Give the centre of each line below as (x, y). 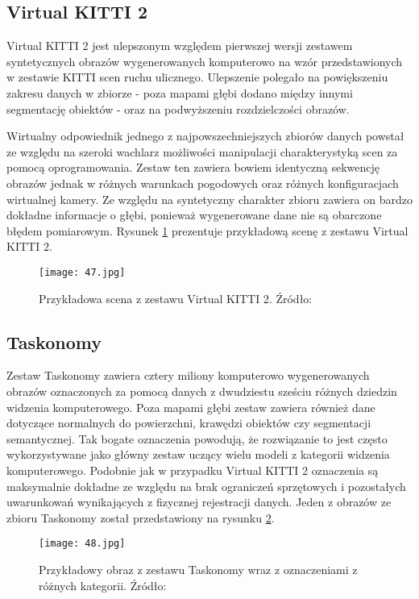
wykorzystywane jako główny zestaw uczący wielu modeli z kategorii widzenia (198, 454)
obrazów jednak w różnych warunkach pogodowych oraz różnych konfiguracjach (203, 183)
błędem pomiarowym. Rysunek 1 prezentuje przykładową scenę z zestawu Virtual (207, 230)
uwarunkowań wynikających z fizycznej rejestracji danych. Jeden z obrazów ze (199, 502)
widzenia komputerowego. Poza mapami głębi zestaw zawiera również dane (191, 407)
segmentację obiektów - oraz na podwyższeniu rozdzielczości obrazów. (178, 108)
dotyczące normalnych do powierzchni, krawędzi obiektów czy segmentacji (189, 423)
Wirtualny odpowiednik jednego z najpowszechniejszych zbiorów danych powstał (205, 136)
